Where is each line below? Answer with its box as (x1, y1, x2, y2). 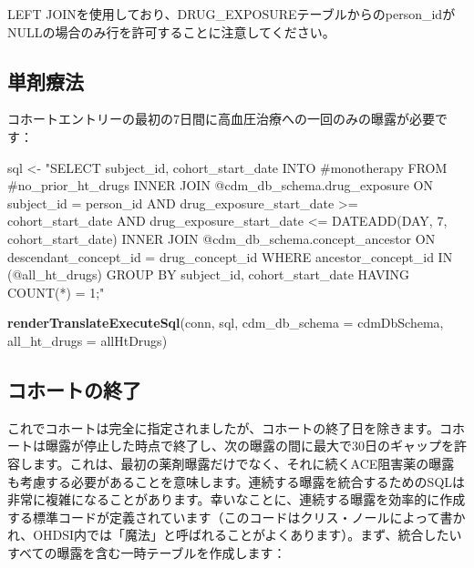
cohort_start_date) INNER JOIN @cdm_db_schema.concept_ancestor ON (7, 228, 436, 248)
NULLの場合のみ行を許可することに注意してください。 (7, 22, 335, 41)
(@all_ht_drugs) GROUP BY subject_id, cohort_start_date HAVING (7, 265, 410, 284)
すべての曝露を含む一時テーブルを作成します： (7, 543, 286, 562)
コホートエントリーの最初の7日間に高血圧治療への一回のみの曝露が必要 (7, 109, 435, 128)
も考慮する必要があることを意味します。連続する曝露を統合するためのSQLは (7, 472, 466, 491)
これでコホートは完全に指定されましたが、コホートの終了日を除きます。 (7, 418, 439, 437)
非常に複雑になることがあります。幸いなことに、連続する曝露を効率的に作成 (7, 490, 466, 509)
